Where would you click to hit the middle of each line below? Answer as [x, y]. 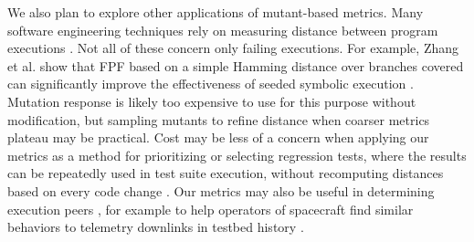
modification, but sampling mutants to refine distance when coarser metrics [219, 119]
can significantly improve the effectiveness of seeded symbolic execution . [211, 84]
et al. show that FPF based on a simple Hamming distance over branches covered [236, 65]
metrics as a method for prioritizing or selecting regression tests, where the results [237, 155]
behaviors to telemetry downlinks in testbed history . [156, 227]
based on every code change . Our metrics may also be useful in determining [221, 190]
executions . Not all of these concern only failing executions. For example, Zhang [233, 48]
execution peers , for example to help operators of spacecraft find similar [211, 209]
